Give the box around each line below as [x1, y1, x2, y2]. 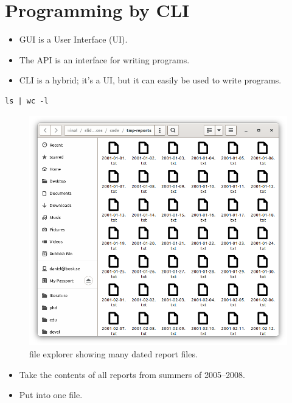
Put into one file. [19, 388, 83, 401]
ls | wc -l [5, 96, 49, 105]
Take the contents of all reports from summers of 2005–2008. [19, 368, 245, 380]
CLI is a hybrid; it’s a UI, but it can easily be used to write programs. [19, 74, 282, 86]
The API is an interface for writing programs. [19, 53, 190, 66]
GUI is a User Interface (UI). [19, 33, 128, 46]
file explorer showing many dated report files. [29, 348, 198, 360]
